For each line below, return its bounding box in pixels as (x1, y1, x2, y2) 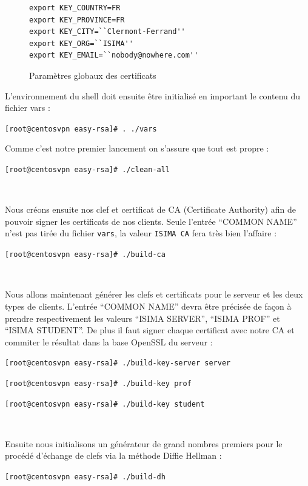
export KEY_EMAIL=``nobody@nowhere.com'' (29, 51, 199, 60)
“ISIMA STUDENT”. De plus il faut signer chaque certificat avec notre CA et (5, 324, 295, 336)
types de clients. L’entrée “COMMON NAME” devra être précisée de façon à (5, 299, 292, 312)
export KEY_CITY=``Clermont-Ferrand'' (29, 27, 186, 36)
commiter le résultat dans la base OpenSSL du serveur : (5, 335, 213, 348)
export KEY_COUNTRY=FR (29, 4, 121, 12)
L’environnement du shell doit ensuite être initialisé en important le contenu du (5, 89, 301, 102)
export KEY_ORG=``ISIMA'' (29, 39, 133, 48)
